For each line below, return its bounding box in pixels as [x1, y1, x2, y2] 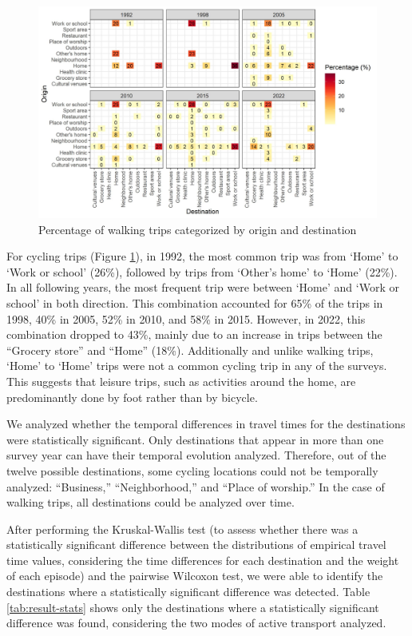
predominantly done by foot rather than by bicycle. [6, 388, 258, 405]
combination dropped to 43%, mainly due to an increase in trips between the [6, 326, 382, 343]
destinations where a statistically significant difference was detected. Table [6, 583, 370, 600]
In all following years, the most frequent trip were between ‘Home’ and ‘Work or [6, 279, 399, 296]
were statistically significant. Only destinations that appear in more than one [6, 431, 384, 447]
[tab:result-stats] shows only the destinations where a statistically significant [6, 598, 379, 615]
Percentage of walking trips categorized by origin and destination [38, 221, 357, 237]
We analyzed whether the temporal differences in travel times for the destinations [6, 415, 406, 432]
